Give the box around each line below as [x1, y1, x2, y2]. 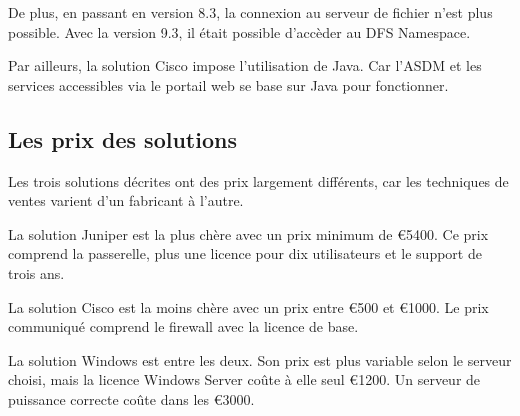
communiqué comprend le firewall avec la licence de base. [8, 316, 359, 337]
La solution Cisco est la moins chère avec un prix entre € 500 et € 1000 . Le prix [8, 296, 489, 317]
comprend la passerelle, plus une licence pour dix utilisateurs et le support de [8, 243, 482, 264]
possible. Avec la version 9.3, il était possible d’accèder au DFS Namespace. [8, 21, 471, 42]
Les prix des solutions [8, 123, 237, 154]
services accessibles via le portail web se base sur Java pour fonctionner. [8, 74, 449, 95]
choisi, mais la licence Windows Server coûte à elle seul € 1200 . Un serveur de [8, 369, 481, 390]
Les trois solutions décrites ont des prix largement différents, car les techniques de [8, 170, 509, 191]
